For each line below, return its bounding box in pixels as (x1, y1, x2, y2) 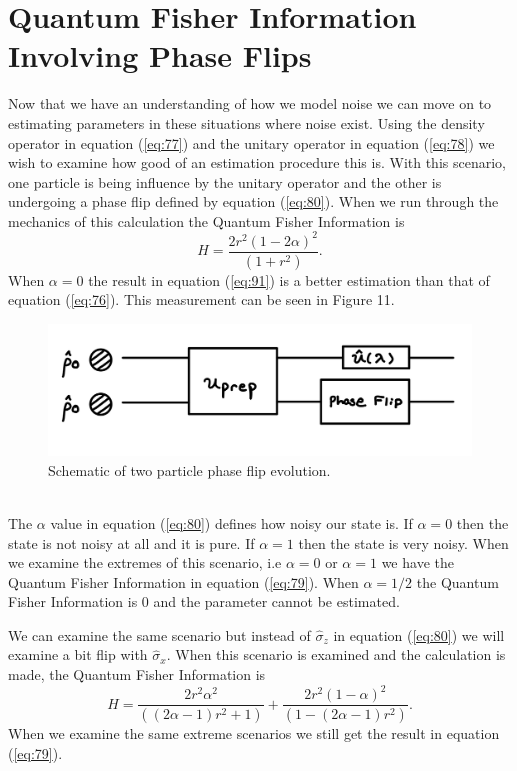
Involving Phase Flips (8, 35, 312, 76)
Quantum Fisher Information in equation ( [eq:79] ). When (8, 571, 359, 592)
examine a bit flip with (8, 644, 148, 665)
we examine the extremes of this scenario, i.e (8, 552, 282, 573)
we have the (381, 552, 454, 573)
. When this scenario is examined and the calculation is (166, 644, 506, 665)
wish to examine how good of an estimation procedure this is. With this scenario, (8, 152, 506, 173)
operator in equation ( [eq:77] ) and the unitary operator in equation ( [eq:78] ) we (8, 132, 495, 153)
